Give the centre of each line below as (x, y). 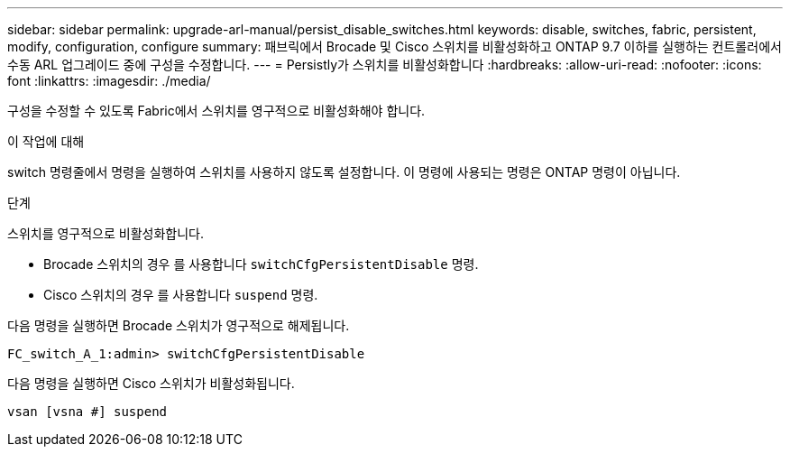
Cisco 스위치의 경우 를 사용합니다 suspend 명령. (181, 295)
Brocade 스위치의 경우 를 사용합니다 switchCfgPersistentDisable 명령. (261, 264)
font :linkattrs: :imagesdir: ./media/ (109, 81)
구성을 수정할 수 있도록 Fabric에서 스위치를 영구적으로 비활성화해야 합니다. (216, 111)
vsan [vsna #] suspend (87, 412)
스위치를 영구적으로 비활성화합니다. (106, 233)
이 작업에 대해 (46, 141)
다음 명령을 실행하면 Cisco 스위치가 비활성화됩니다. (151, 383)
